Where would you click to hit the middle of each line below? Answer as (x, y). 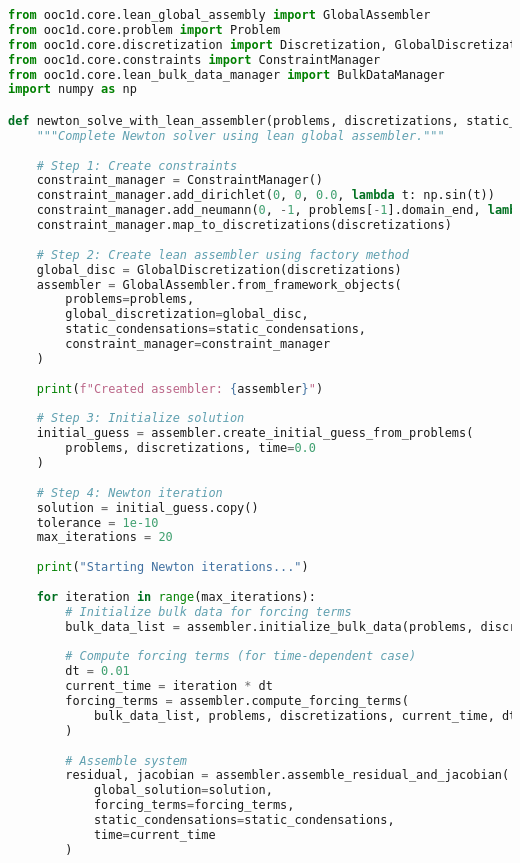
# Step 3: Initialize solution (140, 418)
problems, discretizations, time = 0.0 (190, 448)
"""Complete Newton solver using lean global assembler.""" (240, 135)
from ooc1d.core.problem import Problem (144, 29)
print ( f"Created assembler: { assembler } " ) (180, 388)
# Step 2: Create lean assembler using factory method (222, 254)
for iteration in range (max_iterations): (176, 596)
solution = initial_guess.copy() (147, 507)
